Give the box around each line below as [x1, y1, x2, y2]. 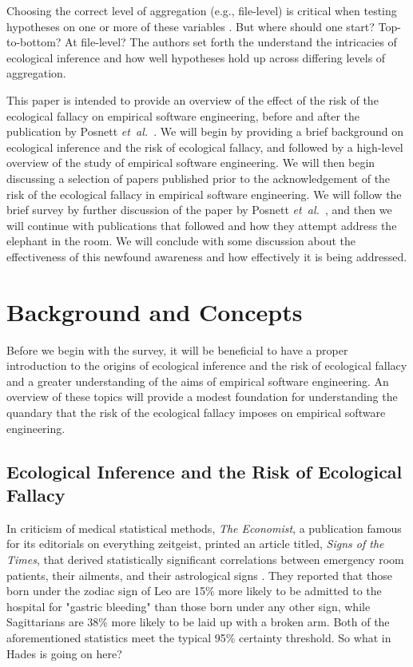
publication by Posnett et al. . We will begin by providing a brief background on [6, 123, 404, 140]
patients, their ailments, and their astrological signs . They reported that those [6, 566, 392, 583]
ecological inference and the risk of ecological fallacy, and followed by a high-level [6, 138, 403, 155]
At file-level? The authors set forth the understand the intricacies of [65, 34, 397, 50]
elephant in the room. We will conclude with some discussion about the [6, 232, 356, 249]
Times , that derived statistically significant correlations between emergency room [6, 550, 404, 567]
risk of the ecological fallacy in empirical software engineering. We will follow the [6, 185, 402, 202]
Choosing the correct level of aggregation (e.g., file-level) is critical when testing [6, 2, 397, 18]
